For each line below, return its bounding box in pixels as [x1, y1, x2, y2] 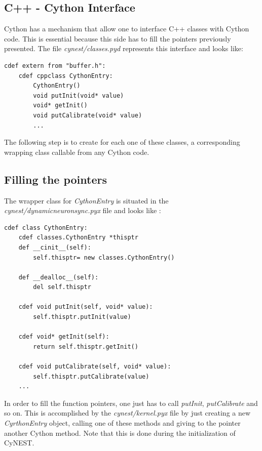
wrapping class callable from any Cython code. [4, 146, 149, 157]
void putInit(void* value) [33, 92, 124, 99]
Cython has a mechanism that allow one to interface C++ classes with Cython [4, 23, 249, 34]
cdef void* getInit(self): [18, 333, 109, 341]
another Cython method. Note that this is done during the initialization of [4, 427, 236, 438]
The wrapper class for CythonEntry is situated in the [4, 195, 169, 206]
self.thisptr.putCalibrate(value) [33, 373, 149, 380]
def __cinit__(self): [18, 243, 91, 251]
